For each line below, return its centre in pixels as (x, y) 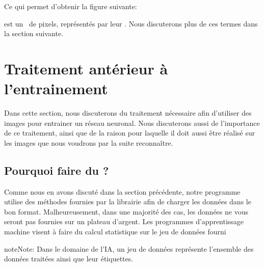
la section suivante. (34, 33)
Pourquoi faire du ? (57, 170)
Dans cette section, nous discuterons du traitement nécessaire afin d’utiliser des (128, 113)
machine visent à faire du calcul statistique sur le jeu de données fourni (115, 232)
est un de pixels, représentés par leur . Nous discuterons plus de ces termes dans (131, 23)
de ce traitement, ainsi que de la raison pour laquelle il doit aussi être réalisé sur (130, 133)
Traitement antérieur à (86, 68)
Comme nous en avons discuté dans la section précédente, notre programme (122, 191)
